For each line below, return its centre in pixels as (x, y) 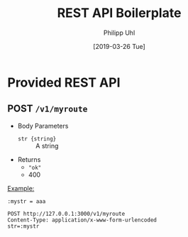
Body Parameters (43, 126)
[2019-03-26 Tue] (119, 46)
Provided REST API (64, 82)
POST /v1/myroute (48, 109)
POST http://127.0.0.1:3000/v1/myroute (66, 214)
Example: (21, 188)
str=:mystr (23, 226)
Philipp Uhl (119, 33)
